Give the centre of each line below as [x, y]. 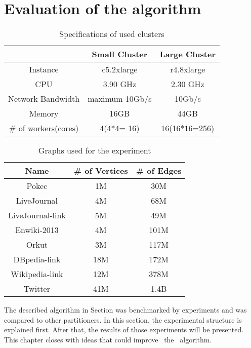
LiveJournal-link [37, 215]
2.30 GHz [188, 84]
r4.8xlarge [188, 69]
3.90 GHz [120, 84]
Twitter [37, 289]
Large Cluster [188, 54]
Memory [44, 113]
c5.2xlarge [120, 69]
